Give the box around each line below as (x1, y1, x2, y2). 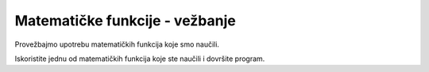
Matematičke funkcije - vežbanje (14, 12, 236, 29)
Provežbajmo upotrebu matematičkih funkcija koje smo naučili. (14, 40, 220, 49)
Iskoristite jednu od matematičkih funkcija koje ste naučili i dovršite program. (14, 54, 265, 63)
